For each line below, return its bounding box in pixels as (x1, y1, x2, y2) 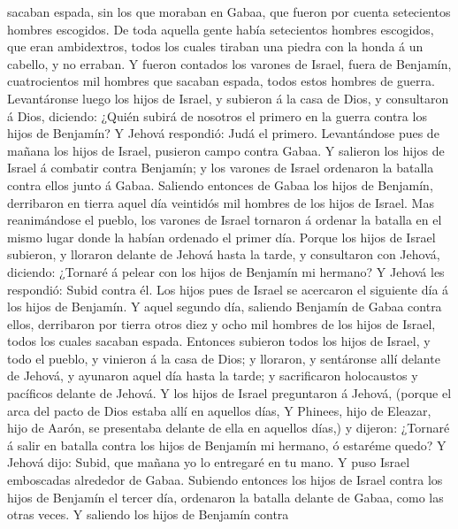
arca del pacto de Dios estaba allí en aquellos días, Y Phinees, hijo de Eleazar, (7, 401, 431, 419)
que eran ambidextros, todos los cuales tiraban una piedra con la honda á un (7, 37, 424, 56)
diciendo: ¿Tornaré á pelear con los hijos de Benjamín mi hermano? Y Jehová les (7, 262, 445, 280)
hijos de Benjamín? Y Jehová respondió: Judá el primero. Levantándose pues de (7, 124, 439, 142)
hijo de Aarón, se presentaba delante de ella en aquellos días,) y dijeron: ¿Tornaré (7, 418, 450, 437)
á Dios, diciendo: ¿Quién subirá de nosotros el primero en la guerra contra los (7, 106, 427, 125)
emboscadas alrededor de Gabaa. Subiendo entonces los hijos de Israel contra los (7, 471, 443, 489)
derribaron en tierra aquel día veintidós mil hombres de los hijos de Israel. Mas (7, 193, 434, 211)
